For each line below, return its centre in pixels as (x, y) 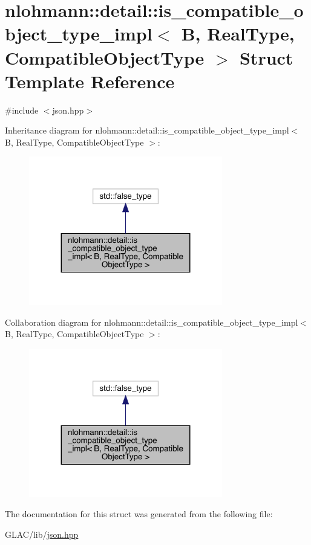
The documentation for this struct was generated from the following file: (139, 514)
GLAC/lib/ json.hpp (42, 534)
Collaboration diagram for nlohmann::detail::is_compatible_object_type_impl (152, 322)
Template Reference (90, 81)
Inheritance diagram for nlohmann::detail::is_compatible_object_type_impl (147, 130)
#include (22, 110)
